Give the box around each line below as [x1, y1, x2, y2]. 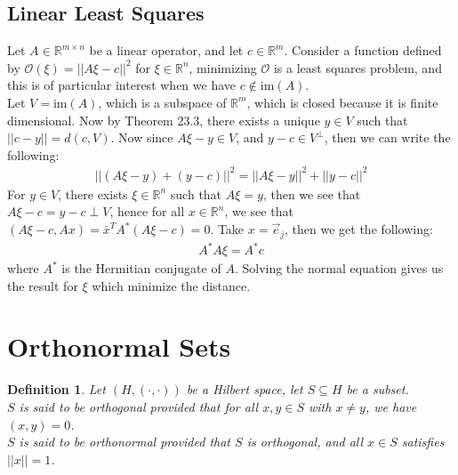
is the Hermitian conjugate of [61, 259, 221, 278]
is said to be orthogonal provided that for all [19, 397, 259, 415]
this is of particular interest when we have [7, 76, 236, 94]
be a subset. [346, 380, 409, 399]
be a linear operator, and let [89, 41, 244, 60]
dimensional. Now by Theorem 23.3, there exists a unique [7, 110, 320, 129]
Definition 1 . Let [7, 380, 106, 399]
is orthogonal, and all [246, 432, 364, 451]
